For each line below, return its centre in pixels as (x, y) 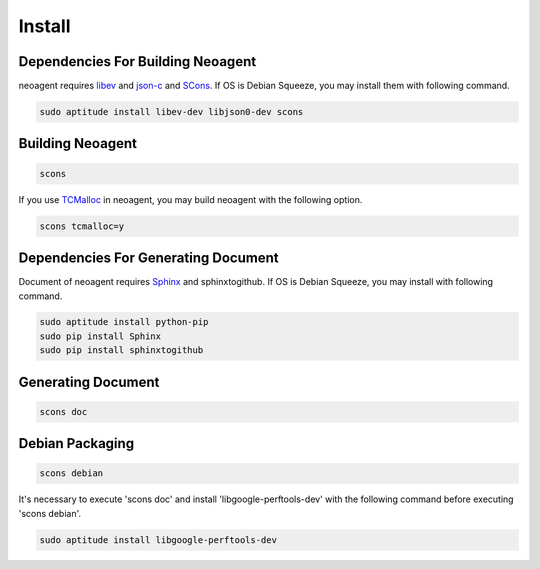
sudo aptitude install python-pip (124, 322)
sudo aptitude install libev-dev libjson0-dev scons (171, 112)
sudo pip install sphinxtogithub (121, 350)
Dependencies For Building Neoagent (137, 61)
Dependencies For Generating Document (148, 258)
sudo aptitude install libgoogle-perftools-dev (158, 539)
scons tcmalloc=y (82, 226)
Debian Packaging (76, 443)
